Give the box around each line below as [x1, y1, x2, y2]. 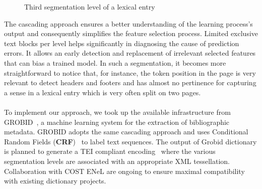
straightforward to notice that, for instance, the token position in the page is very [4, 67, 256, 78]
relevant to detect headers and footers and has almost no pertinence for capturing [4, 77, 256, 88]
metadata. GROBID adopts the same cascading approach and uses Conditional [4, 126, 248, 137]
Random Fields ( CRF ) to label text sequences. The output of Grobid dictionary [4, 136, 257, 146]
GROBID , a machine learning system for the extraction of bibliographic [4, 116, 230, 127]
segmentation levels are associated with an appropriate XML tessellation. [4, 155, 230, 166]
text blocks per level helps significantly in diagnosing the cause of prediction [4, 38, 239, 48]
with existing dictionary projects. [4, 175, 106, 186]
